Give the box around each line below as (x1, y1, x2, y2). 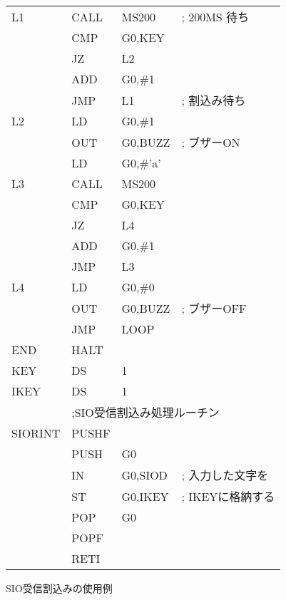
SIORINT (11, 425, 61, 441)
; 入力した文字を (181, 467, 269, 483)
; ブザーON (181, 134, 240, 150)
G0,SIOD (121, 466, 168, 483)
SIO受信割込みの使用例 (6, 581, 113, 595)
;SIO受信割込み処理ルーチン (71, 404, 220, 420)
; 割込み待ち (181, 92, 246, 108)
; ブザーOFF (181, 300, 247, 316)
